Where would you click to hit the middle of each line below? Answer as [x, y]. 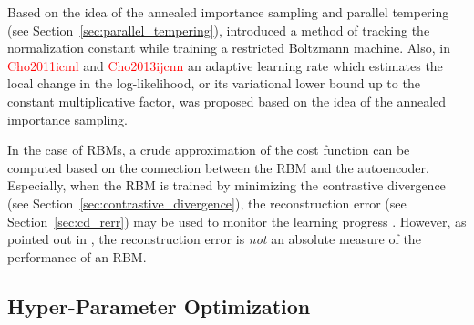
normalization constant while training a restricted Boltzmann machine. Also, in [229, 48]
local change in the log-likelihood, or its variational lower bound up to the [214, 83]
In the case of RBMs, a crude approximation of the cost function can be [209, 150]
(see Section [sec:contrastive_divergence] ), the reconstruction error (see [207, 203]
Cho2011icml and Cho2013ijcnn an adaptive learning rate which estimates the [225, 65]
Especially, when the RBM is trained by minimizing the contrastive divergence [227, 185]
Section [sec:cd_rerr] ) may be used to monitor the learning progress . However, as [237, 221]
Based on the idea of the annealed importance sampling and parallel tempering [228, 12]
